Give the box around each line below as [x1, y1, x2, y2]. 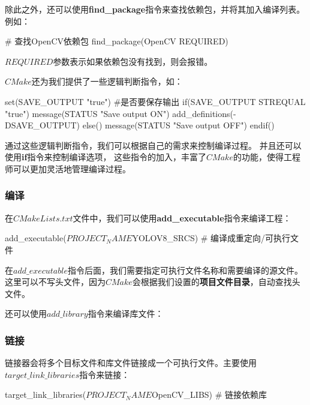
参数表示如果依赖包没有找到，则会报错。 [53, 55, 213, 67]
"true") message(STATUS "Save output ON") [5, 107, 170, 119]
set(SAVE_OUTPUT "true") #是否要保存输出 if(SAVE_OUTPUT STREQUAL [5, 95, 306, 107]
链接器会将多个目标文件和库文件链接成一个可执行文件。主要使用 [5, 356, 257, 369]
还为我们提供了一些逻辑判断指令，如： [31, 75, 183, 88]
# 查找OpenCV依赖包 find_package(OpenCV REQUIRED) [5, 35, 228, 47]
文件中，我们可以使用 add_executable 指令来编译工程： [73, 211, 291, 224]
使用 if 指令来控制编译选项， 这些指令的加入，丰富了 [5, 151, 207, 163]
